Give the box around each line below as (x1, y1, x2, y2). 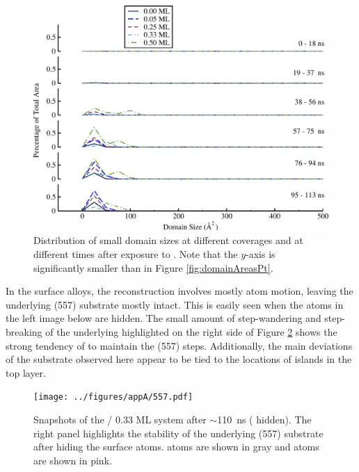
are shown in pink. (33, 453, 112, 467)
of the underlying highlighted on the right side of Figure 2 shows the (45, 324, 337, 339)
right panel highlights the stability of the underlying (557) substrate (33, 425, 324, 440)
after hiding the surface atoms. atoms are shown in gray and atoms (33, 439, 319, 454)
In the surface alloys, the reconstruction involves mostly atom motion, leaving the (6, 284, 353, 298)
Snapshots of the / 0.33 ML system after (33, 412, 207, 426)
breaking (6, 324, 42, 339)
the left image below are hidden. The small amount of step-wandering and (6, 311, 321, 325)
